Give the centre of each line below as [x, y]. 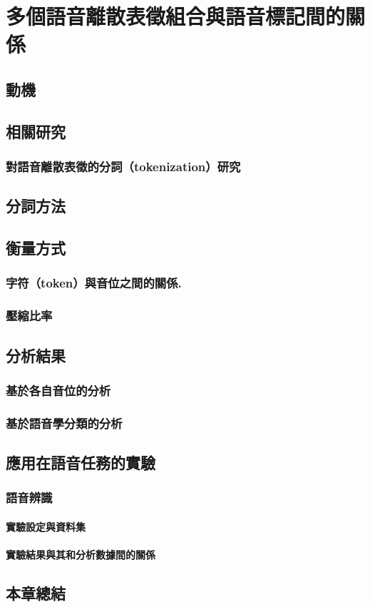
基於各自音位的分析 [58, 390]
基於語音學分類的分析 [64, 423]
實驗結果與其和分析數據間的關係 [81, 555]
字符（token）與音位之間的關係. [94, 283]
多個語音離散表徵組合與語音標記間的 [176, 16]
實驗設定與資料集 [46, 526]
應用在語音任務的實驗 [81, 463]
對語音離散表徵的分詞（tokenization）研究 [123, 167]
